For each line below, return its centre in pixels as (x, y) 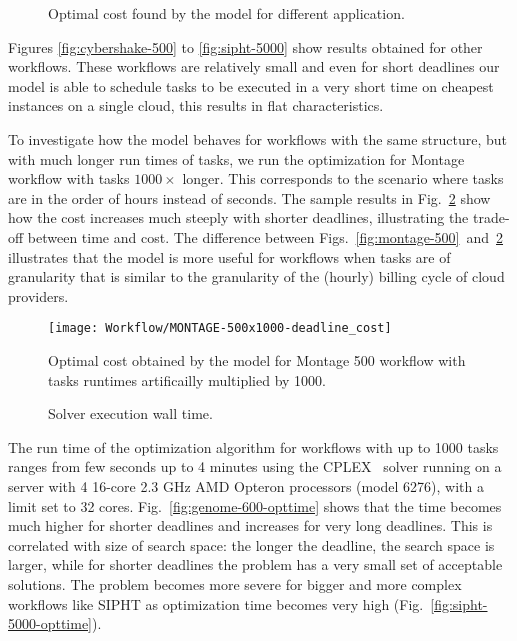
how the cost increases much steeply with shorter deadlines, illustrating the (238, 217)
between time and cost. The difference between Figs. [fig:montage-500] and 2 (265, 236)
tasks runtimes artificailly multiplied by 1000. (187, 379)
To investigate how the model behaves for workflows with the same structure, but (258, 138)
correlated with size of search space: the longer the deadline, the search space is (251, 544)
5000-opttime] (50, 623)
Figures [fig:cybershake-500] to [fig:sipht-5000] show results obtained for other (245, 46)
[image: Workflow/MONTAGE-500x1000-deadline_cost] (220, 328)
